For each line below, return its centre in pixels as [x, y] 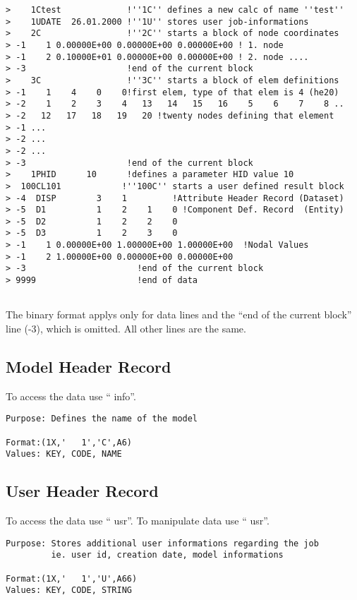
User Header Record [82, 491]
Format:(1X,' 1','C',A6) [69, 442]
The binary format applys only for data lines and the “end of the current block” [179, 314]
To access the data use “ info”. [71, 396]
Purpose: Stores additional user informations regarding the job [162, 543]
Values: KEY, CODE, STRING [69, 590]
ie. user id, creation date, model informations [167, 555]
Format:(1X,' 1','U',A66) [72, 578]
